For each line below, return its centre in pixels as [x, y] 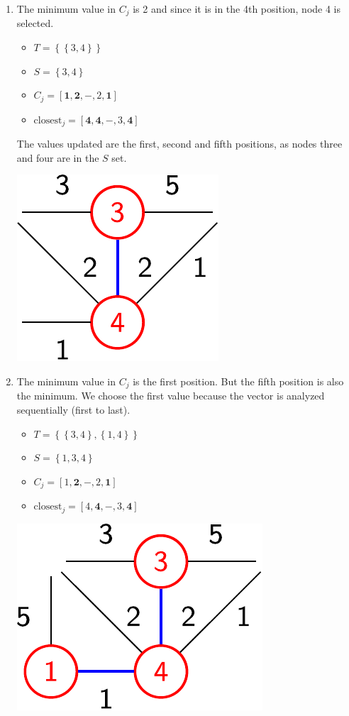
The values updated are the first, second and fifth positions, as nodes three [179, 144]
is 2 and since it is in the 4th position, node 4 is [237, 9]
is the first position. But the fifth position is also [238, 381]
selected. [35, 23]
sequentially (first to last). [73, 409]
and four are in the [58, 157]
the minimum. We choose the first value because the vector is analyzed [171, 396]
